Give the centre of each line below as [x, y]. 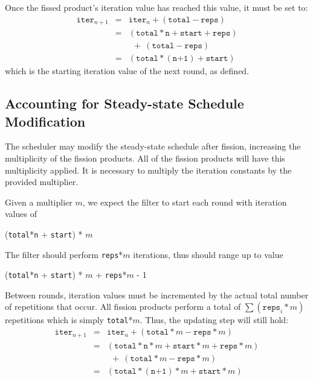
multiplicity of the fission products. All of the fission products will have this [145, 158]
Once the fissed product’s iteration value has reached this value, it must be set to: [156, 7]
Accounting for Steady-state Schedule [124, 103]
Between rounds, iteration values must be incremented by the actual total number [157, 294]
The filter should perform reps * [64, 254]
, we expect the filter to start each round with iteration [185, 202]
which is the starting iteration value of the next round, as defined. [127, 71]
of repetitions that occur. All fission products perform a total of [123, 307]
